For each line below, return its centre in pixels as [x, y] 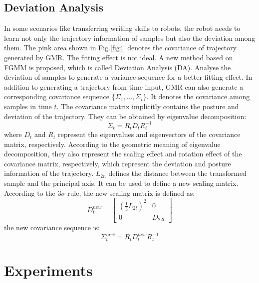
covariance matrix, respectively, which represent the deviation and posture [118, 163]
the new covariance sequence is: [52, 227]
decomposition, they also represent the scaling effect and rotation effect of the [123, 154]
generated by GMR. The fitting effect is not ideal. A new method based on [119, 57]
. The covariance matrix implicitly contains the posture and [148, 106]
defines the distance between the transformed [177, 173]
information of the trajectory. [49, 173]
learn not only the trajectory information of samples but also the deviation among [130, 38]
